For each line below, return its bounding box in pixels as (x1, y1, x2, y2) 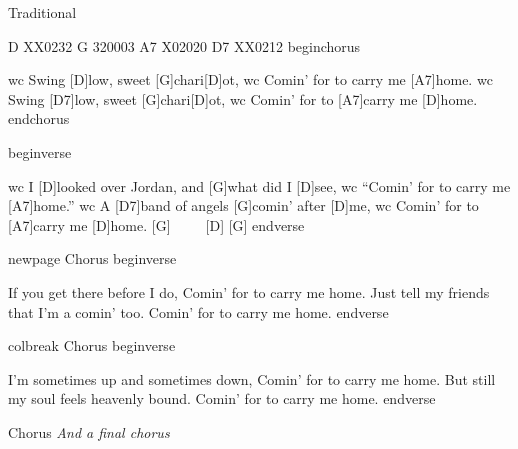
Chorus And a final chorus (8, 421, 170, 442)
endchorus (8, 108, 70, 129)
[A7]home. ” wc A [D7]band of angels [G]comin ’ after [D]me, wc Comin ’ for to (8, 195, 479, 216)
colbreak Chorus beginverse (8, 335, 176, 356)
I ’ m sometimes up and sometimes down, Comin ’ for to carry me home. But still (8, 368, 496, 389)
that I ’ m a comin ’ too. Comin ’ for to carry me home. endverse (8, 301, 389, 322)
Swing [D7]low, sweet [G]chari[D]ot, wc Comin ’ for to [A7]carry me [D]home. (8, 88, 478, 109)
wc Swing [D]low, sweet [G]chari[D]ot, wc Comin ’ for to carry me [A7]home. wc (8, 69, 493, 90)
